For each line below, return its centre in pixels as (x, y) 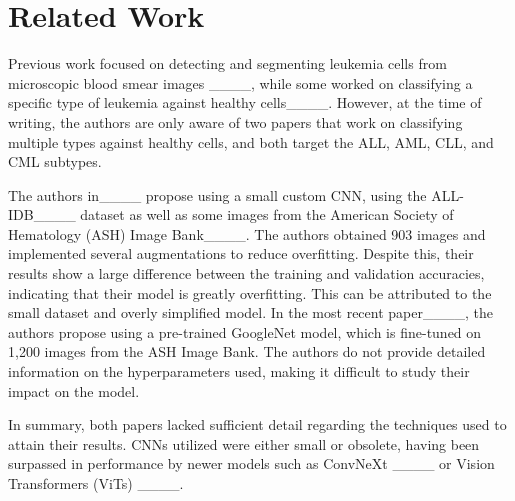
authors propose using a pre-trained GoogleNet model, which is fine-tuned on (245, 331)
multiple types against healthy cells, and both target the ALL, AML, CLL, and (251, 141)
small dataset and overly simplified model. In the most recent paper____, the (250, 312)
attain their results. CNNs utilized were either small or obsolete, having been (244, 443)
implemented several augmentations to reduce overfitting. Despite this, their (241, 253)
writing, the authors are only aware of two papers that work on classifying (235, 121)
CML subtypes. (55, 161)
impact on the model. (74, 390)
